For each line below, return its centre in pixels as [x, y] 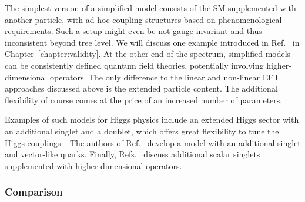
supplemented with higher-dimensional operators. [93, 165]
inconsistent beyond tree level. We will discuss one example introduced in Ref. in [152, 42]
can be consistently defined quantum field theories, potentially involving [134, 65]
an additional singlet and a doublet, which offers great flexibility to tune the [142, 131]
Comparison [34, 192]
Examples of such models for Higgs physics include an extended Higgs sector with [152, 119]
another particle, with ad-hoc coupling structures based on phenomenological [143, 19]
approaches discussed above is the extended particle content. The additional [141, 88]
